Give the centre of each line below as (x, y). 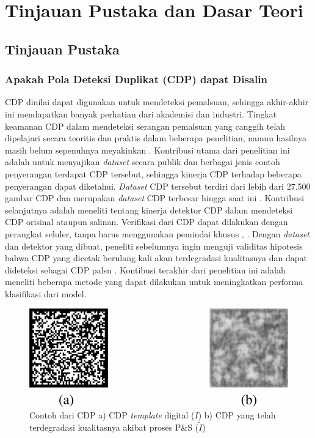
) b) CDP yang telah (237, 415)
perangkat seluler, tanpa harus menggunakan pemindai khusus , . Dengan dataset (157, 233)
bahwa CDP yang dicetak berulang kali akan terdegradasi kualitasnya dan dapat (156, 258)
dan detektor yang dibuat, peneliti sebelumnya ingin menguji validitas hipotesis (154, 246)
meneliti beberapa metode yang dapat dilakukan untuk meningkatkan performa (154, 282)
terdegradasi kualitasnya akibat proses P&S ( (114, 427)
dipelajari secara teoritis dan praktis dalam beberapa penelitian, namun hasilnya (156, 138)
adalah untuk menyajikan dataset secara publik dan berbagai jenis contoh (143, 162)
